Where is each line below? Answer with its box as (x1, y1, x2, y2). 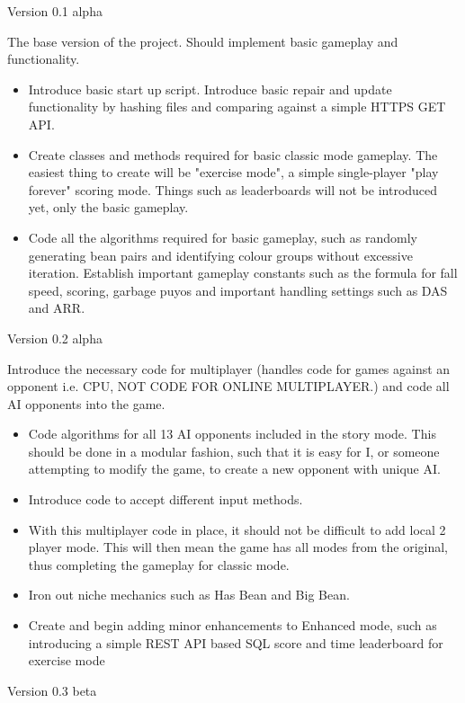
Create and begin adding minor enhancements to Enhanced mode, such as (28, 616, 437, 635)
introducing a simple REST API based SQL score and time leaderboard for (28, 633, 443, 652)
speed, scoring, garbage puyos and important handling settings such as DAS (28, 280, 448, 299)
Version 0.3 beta (7, 681, 97, 699)
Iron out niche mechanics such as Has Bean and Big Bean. (28, 585, 350, 604)
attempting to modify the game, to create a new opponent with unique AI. (28, 459, 441, 478)
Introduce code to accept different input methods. (28, 490, 303, 509)
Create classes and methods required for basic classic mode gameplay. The (28, 145, 438, 164)
